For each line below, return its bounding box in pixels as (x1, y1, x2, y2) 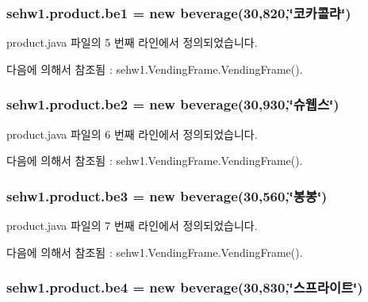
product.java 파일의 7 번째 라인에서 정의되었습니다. (6, 217, 258, 234)
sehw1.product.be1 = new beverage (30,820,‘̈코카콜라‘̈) (6, 2, 351, 22)
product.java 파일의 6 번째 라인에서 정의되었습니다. (6, 125, 258, 142)
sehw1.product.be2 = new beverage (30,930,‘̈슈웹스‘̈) (6, 94, 339, 114)
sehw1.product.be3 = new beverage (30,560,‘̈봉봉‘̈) (6, 185, 328, 205)
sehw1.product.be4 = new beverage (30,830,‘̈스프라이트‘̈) (6, 277, 363, 297)
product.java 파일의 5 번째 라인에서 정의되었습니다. (6, 34, 258, 51)
